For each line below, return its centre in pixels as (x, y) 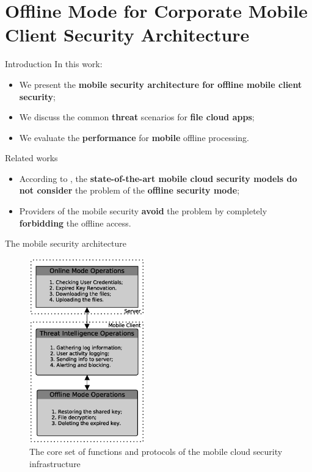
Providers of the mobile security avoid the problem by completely (143, 211)
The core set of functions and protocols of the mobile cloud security (156, 452)
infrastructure (55, 463)
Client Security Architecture (127, 34)
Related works (31, 158)
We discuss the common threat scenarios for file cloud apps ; (137, 117)
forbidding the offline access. (75, 223)
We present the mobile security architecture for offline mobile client (161, 84)
